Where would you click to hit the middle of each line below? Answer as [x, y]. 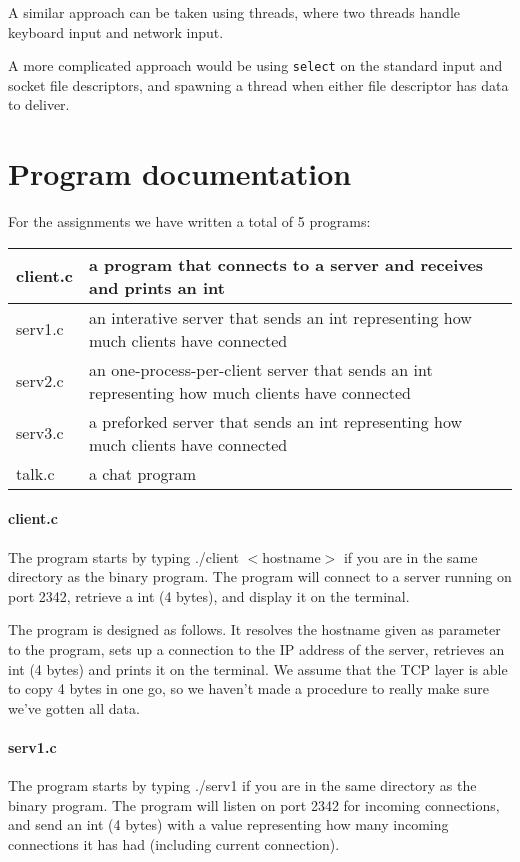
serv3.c [40, 433]
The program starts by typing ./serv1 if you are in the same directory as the [242, 785]
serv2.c [40, 381]
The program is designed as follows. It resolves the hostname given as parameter [254, 629]
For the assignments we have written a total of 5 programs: [189, 221]
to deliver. [39, 104]
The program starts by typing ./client [123, 556]
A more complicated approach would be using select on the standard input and [255, 65]
